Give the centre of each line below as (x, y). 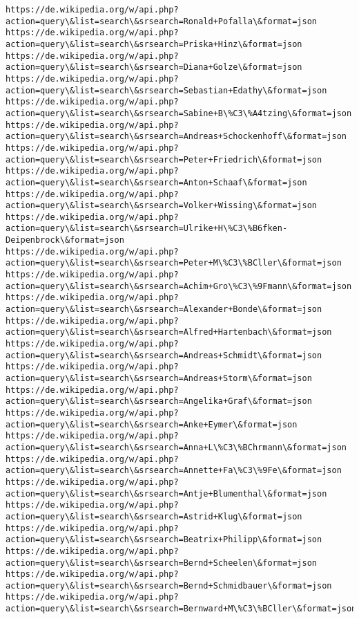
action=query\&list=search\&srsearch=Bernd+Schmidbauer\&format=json (169, 585)
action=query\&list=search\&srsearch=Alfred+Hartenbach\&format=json (169, 332)
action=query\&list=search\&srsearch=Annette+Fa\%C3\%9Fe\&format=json (174, 471)
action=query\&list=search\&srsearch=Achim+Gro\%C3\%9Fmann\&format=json (179, 286)
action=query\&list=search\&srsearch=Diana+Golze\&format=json (154, 67)
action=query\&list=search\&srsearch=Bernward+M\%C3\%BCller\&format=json (181, 609)
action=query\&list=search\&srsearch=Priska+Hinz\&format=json (154, 44)
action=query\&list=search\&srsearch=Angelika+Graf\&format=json (159, 401)
